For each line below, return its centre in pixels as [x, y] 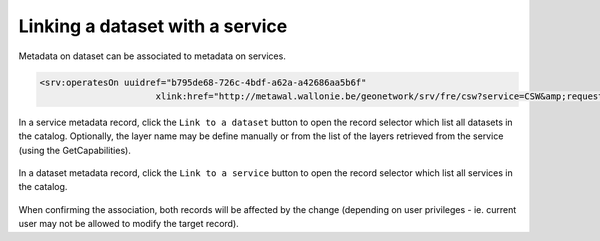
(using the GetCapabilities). [75, 150]
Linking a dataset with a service [153, 26]
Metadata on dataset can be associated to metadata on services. [152, 56]
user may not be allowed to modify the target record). [128, 224]
